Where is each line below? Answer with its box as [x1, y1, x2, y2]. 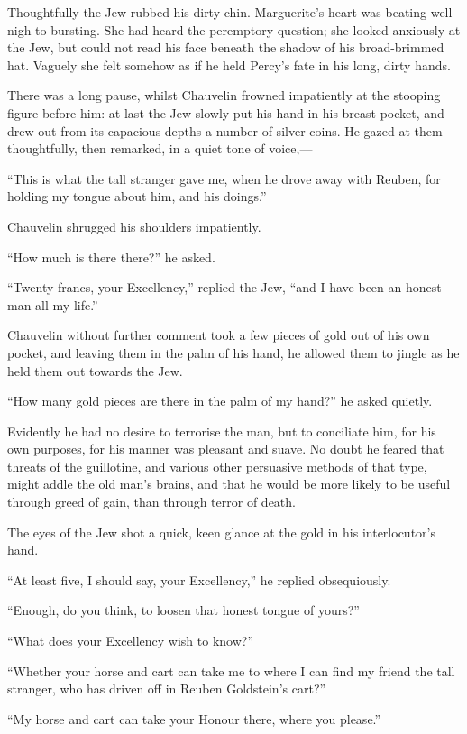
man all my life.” [7, 295, 98, 314]
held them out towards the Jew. [7, 361, 183, 380]
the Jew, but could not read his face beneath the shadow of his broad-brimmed [7, 38, 444, 57]
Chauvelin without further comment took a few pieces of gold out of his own [7, 326, 430, 344]
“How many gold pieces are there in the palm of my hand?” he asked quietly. [7, 391, 433, 410]
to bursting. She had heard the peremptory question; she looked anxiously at [35, 20, 461, 39]
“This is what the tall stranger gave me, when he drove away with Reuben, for [7, 169, 441, 188]
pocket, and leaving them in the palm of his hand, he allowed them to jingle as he [7, 343, 460, 362]
